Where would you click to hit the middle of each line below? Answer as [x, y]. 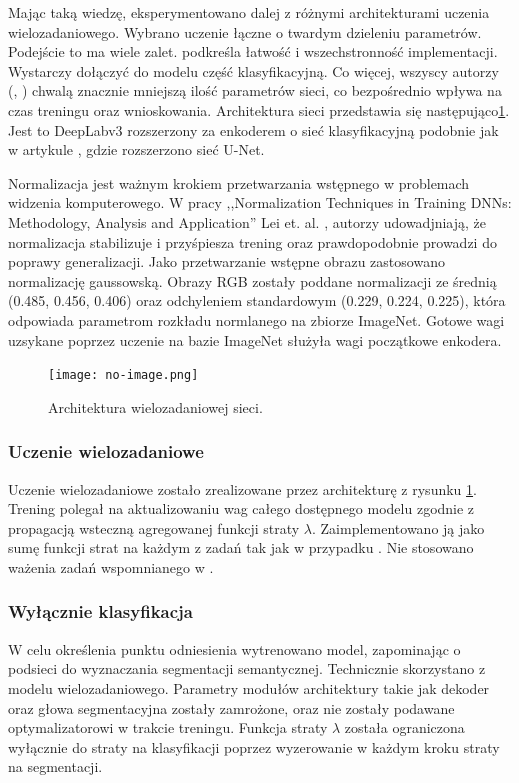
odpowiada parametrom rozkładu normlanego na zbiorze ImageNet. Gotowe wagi [256, 319]
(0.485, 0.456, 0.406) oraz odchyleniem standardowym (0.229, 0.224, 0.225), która [257, 300]
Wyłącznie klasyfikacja [100, 611]
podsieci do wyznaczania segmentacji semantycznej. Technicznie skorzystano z [247, 668]
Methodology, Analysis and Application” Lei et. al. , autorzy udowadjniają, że [247, 221]
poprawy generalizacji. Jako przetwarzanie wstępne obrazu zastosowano [226, 261]
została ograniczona [404, 727]
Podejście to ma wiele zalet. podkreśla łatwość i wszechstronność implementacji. [253, 51]
